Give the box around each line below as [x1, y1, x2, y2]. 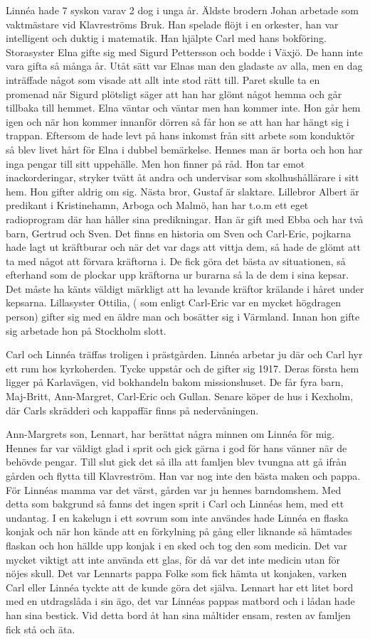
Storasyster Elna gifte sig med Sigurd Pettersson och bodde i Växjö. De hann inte [6, 44, 363, 59]
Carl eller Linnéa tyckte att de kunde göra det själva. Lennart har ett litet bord [6, 579, 354, 594]
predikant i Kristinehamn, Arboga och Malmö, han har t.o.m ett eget [6, 198, 309, 213]
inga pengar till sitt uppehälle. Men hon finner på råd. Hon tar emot [6, 156, 305, 171]
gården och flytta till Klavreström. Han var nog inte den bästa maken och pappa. [6, 468, 361, 483]
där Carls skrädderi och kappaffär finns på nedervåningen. [6, 402, 259, 417]
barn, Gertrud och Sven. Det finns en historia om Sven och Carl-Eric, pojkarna [6, 225, 351, 240]
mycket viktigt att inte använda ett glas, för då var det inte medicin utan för [6, 552, 340, 566]
